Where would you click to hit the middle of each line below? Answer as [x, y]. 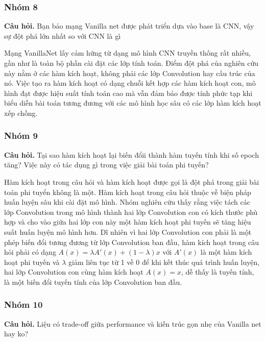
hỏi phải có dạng [30, 252]
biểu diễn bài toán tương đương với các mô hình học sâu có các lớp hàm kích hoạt [133, 103]
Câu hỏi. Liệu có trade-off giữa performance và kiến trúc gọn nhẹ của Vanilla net [133, 323]
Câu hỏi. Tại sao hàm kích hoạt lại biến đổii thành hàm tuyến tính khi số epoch [131, 154]
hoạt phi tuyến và [32, 262]
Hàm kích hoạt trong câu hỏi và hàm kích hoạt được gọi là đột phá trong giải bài [132, 181]
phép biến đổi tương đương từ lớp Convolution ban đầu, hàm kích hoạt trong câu [132, 242]
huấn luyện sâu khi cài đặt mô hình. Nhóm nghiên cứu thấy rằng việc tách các [127, 202]
